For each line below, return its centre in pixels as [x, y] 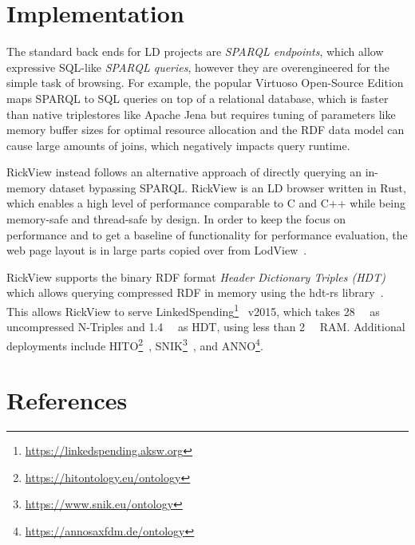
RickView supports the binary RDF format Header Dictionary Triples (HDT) [196, 276]
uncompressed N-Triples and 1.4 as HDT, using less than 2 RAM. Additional [206, 327]
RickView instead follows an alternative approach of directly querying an [184, 172]
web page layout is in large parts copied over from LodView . [157, 250]
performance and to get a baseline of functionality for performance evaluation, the [207, 234]
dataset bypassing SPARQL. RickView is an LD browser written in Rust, [228, 187]
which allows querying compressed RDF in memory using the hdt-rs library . [195, 292]
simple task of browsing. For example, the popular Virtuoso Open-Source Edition [205, 83]
